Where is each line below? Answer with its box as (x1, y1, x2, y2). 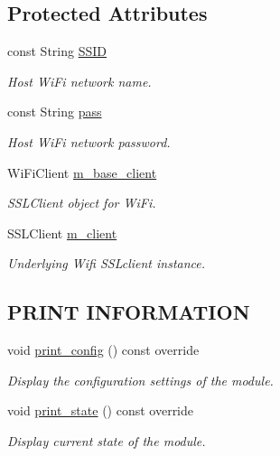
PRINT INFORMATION (7, 298, 250, 326)
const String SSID (7, 42, 107, 60)
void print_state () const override (7, 401, 194, 420)
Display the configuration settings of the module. (7, 370, 274, 389)
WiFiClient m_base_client (7, 163, 157, 181)
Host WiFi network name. (7, 71, 152, 90)
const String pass (7, 102, 102, 121)
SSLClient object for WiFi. (7, 193, 156, 212)
